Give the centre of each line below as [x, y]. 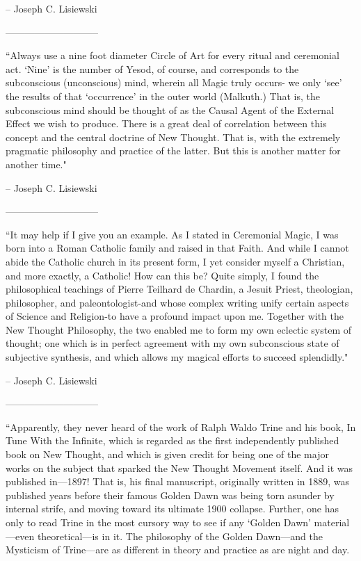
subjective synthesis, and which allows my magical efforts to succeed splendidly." [177, 357]
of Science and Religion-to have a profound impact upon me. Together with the [175, 316]
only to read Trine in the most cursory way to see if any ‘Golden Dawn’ [158, 522]
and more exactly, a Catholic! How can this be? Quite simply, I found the [162, 275]
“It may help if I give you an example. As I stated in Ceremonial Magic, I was [172, 234]
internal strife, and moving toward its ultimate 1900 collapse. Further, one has [173, 509]
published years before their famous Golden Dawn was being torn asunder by [170, 495]
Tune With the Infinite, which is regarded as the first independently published [173, 440]
